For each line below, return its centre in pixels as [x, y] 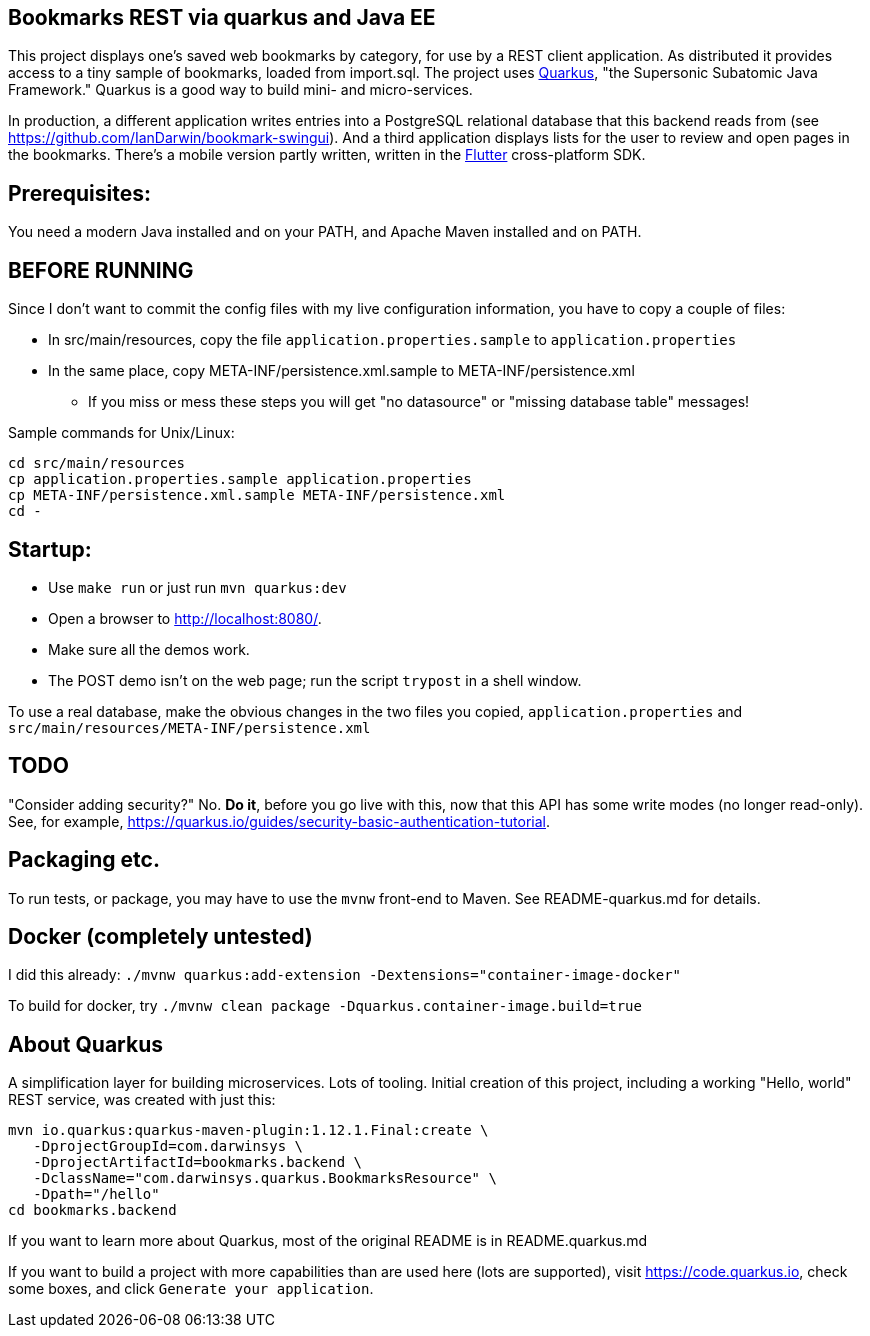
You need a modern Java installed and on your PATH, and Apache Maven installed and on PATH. [325, 232]
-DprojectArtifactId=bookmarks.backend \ [198, 1162]
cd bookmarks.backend [92, 1210]
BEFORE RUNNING [101, 270]
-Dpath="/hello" [96, 1194]
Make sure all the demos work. [149, 649]
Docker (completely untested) [160, 937]
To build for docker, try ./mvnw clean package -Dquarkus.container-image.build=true [325, 1006]
